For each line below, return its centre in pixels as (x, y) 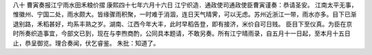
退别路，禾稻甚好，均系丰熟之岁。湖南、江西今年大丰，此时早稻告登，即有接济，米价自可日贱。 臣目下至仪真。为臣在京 (183, 24)
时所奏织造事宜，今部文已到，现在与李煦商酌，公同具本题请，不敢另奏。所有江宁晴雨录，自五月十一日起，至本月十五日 (182, 33)
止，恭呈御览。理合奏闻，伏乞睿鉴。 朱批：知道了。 (86, 43)
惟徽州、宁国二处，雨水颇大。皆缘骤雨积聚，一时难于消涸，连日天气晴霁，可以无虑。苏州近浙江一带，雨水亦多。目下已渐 (185, 14)
